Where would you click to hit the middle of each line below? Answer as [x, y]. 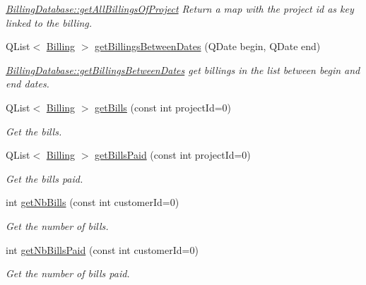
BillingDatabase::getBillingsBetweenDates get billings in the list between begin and [183, 69]
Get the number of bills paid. [68, 273]
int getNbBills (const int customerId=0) [93, 202]
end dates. [28, 84]
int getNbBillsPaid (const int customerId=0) [102, 249]
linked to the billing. [49, 22]
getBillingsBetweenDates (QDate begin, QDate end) [208, 46]
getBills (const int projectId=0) [163, 107]
